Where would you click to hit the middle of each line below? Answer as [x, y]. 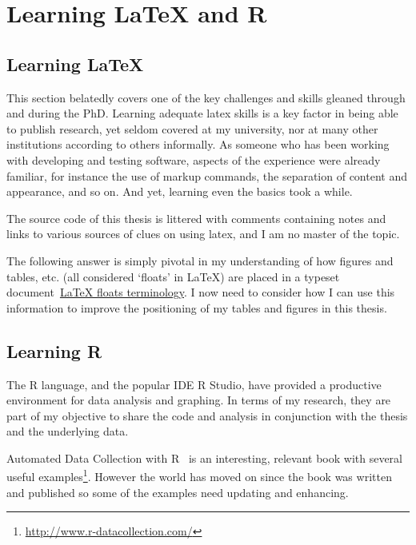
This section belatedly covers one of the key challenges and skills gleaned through [206, 97]
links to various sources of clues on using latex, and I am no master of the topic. [203, 234]
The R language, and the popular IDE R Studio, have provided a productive [194, 384]
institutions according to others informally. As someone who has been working [198, 144]
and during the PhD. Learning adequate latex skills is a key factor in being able [202, 113]
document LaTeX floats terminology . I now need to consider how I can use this [201, 292]
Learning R [54, 350]
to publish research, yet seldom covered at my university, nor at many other [192, 128]
